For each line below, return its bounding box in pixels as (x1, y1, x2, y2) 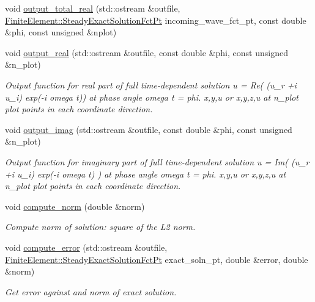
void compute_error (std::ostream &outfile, (5, 240, 168, 253)
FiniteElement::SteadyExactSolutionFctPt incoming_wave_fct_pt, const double (5, 13, 306, 26)
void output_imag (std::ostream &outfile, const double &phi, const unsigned (5, 123, 292, 135)
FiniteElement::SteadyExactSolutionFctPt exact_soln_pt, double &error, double (5, 253, 308, 265)
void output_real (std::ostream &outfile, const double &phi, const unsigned (5, 46, 288, 59)
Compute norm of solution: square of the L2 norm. (5, 220, 196, 233)
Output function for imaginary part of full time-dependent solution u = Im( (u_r (5, 155, 309, 168)
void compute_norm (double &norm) (5, 200, 145, 212)
